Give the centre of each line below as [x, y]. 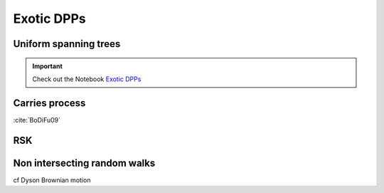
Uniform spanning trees [67, 44]
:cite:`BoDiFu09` [37, 120]
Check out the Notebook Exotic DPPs [87, 79]
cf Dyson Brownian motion [52, 180]
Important [48, 66]
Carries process [49, 103]
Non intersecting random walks [84, 163]
